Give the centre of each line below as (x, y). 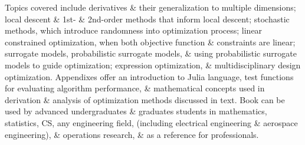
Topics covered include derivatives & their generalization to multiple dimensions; (150, 7)
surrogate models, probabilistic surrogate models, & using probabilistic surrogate (151, 53)
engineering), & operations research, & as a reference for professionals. (132, 134)
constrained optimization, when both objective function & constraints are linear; (150, 42)
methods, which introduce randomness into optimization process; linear (134, 30)
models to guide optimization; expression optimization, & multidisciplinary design (153, 65)
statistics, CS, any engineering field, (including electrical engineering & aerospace (151, 122)
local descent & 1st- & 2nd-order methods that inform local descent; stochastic (147, 19)
